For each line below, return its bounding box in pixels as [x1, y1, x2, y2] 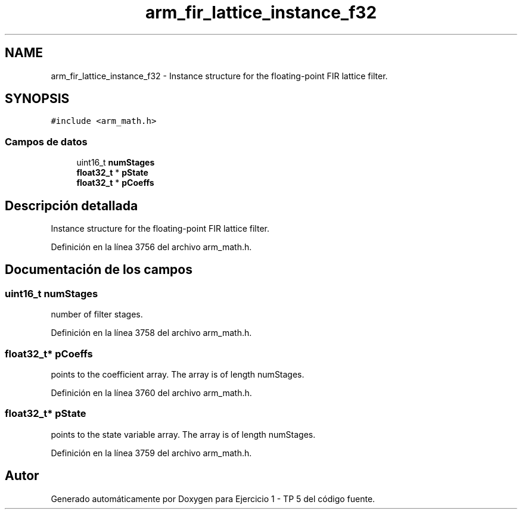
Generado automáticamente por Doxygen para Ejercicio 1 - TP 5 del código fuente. [51, 493, 375, 504]
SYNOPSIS [5, 91, 70, 107]
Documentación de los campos [5, 262, 192, 278]
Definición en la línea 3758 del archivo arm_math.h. [51, 328, 252, 338]
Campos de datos [5, 135, 88, 148]
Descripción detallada [5, 198, 138, 213]
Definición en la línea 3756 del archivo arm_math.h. [51, 242, 252, 253]
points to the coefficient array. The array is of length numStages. [51, 369, 304, 379]
